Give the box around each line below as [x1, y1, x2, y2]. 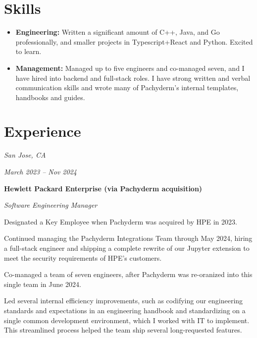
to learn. [15, 46, 42, 56]
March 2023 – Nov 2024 [4, 167, 77, 176]
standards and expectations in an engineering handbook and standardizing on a [4, 305, 246, 315]
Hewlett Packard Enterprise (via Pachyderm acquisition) [4, 183, 203, 193]
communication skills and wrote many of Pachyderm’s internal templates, [15, 82, 239, 93]
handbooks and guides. [15, 92, 85, 102]
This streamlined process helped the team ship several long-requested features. [4, 325, 242, 335]
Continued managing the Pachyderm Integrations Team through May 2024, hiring [4, 233, 253, 243]
